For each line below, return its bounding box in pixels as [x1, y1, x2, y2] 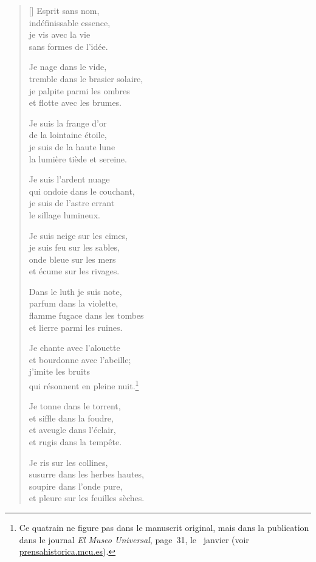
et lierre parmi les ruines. [29, 321, 123, 333]
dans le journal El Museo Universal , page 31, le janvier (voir [19, 533, 249, 546]
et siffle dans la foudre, [29, 411, 114, 424]
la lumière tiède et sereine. [29, 152, 127, 165]
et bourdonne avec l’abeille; [29, 353, 131, 366]
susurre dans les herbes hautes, [29, 468, 144, 480]
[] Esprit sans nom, [29, 4, 100, 16]
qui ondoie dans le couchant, [29, 184, 135, 197]
